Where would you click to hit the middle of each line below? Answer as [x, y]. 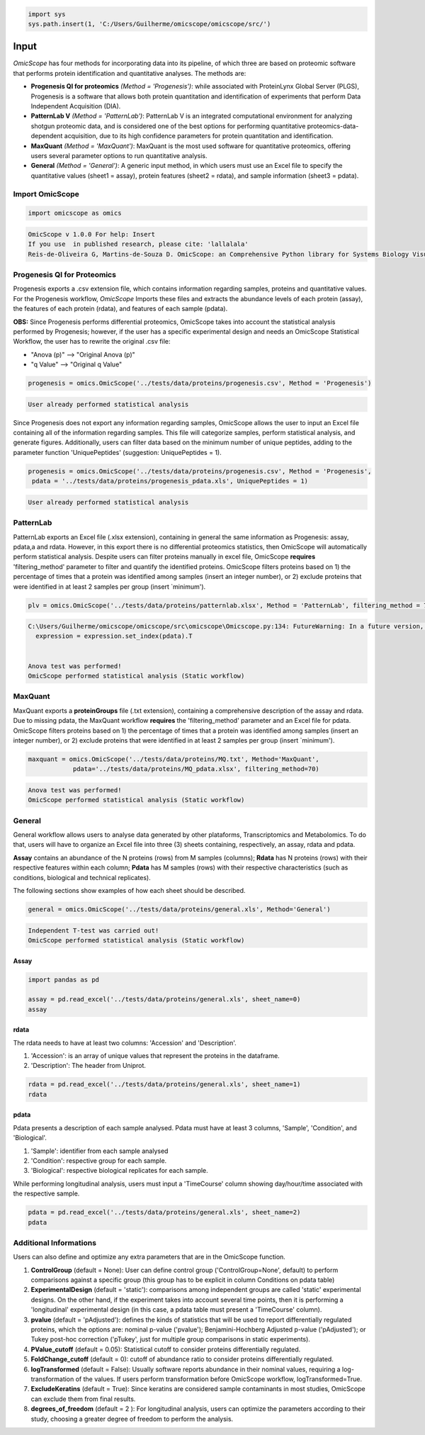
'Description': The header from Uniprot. [89, 1066]
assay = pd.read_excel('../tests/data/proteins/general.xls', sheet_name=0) [164, 1000]
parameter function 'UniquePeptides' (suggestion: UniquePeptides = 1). [118, 452]
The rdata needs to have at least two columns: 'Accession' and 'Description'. [125, 1042]
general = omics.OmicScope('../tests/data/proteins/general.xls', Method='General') [179, 909]
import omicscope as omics [75, 213]
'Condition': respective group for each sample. [99, 1160]
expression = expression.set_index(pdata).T [114, 636]
